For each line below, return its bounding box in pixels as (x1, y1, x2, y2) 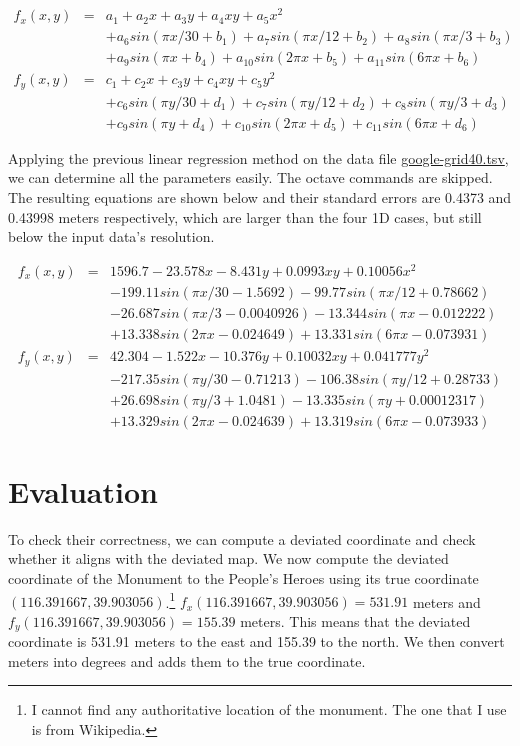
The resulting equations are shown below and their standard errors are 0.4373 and (8, 186, 512, 207)
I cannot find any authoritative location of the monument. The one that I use (31, 699, 507, 720)
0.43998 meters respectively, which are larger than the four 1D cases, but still (8, 206, 482, 227)
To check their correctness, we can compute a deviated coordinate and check (8, 528, 476, 549)
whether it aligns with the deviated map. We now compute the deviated (8, 548, 449, 569)
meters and (412, 591, 481, 612)
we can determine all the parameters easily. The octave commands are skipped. (8, 167, 493, 188)
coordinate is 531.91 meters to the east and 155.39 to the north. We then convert (8, 631, 505, 652)
